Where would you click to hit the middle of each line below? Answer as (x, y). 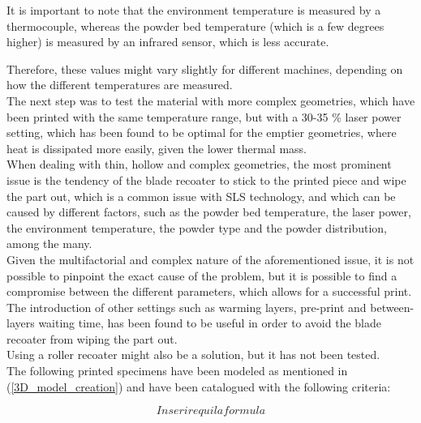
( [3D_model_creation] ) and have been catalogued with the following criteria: (199, 386)
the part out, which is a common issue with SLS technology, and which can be (201, 196)
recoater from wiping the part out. (92, 338)
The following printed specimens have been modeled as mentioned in (177, 371)
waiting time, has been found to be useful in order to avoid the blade (210, 323)
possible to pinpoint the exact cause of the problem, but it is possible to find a (202, 275)
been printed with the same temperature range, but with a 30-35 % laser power (204, 116)
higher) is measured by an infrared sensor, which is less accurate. (168, 42)
